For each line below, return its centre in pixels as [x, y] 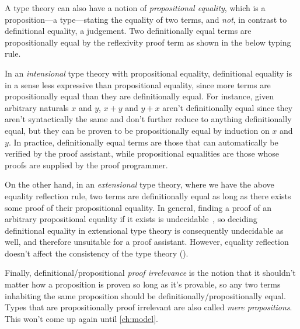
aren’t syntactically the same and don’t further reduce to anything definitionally [148, 119]
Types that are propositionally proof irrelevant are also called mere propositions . [149, 307]
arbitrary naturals [37, 107]
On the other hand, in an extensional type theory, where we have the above [139, 184]
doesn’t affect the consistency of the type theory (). [97, 253]
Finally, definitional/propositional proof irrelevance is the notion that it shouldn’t [150, 273]
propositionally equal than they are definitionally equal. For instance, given [139, 96]
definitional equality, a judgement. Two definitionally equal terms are [128, 31]
